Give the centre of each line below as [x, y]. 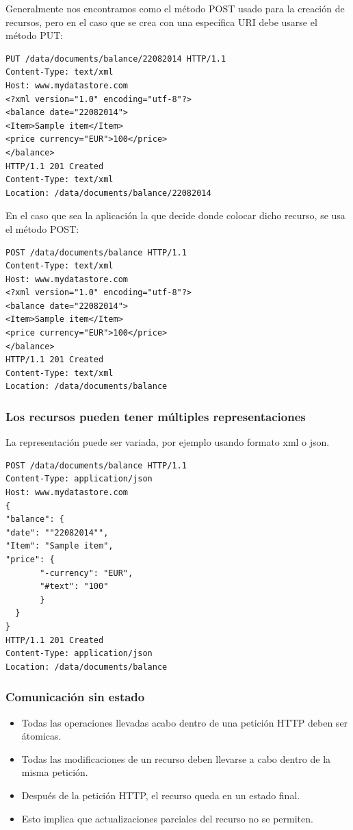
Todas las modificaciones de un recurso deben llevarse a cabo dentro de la [176, 758]
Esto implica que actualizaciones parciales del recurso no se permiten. [167, 818]
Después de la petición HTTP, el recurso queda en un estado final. [161, 795]
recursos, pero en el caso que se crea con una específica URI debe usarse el [161, 22]
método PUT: [35, 35]
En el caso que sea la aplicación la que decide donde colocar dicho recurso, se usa [175, 215]
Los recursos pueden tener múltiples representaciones [156, 416]
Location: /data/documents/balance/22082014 [108, 193]
